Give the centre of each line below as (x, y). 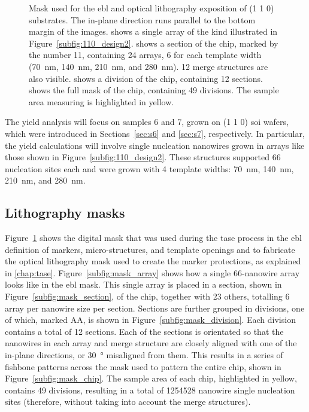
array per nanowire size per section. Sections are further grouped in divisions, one (155, 308)
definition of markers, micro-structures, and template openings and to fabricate (150, 249)
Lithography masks (65, 213)
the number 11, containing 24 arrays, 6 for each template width (145, 55)
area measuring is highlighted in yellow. (102, 101)
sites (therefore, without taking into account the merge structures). (128, 402)
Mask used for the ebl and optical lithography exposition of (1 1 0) (152, 8)
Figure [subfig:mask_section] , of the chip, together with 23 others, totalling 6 (147, 296)
